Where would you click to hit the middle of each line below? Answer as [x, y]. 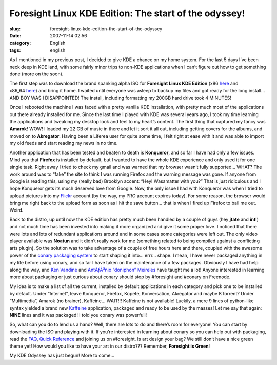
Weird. [16, 210]
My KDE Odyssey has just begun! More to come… [62, 356]
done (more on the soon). [36, 74]
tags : [15, 50]
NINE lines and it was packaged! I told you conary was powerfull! [78, 315]
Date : [15, 35]
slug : [15, 29]
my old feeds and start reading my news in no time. [64, 143]
